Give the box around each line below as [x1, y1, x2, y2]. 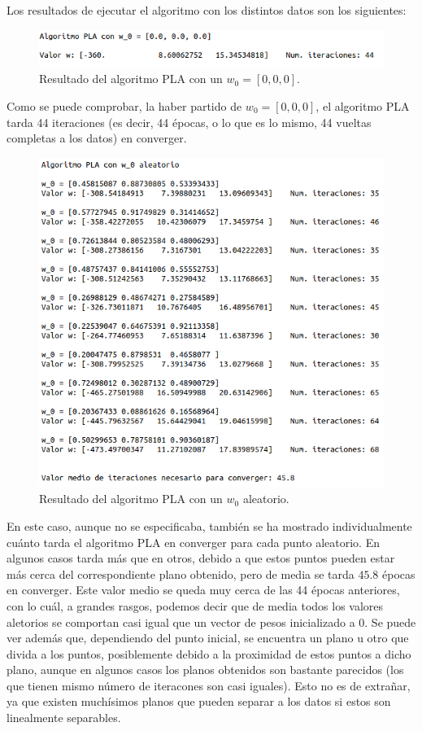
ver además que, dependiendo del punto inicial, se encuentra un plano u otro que [7, 629, 409, 646]
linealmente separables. [7, 709, 121, 726]
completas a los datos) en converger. [7, 129, 187, 147]
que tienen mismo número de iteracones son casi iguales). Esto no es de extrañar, [7, 676, 411, 694]
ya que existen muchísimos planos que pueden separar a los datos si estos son [7, 693, 391, 710]
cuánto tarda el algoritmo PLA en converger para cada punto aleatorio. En [7, 533, 380, 550]
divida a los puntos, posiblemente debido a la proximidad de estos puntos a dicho [7, 645, 411, 662]
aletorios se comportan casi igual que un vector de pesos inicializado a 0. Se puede [7, 613, 416, 630]
